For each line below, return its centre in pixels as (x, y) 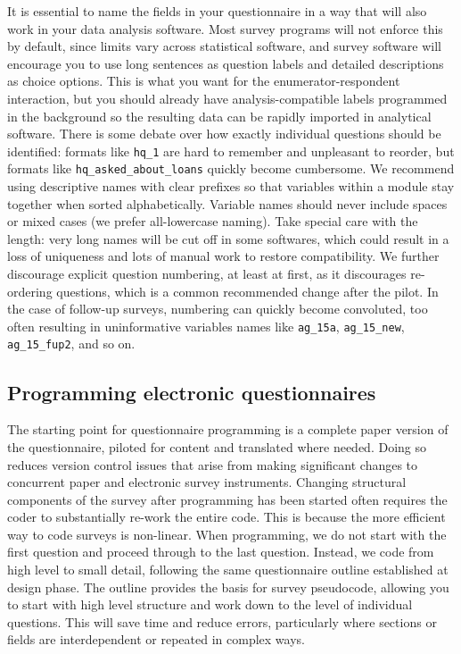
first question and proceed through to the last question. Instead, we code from (221, 552)
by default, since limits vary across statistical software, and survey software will (224, 46)
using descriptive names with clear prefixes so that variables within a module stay (231, 186)
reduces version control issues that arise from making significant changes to (213, 464)
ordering (30, 291)
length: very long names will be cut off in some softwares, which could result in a (228, 238)
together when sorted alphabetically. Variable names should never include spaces (227, 203)
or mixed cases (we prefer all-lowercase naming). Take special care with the (213, 221)
